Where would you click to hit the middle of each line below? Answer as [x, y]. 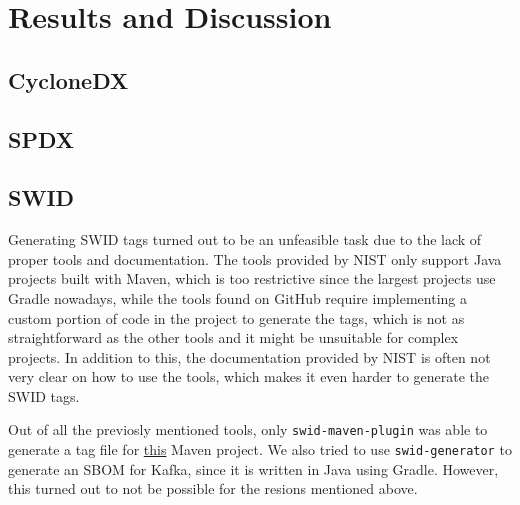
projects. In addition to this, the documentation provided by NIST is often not [249, 356]
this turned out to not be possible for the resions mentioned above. [213, 488]
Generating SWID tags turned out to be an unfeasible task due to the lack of [245, 239]
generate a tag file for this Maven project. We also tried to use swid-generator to [260, 449]
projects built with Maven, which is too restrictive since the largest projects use [252, 278]
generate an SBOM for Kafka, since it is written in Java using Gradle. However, [253, 468]
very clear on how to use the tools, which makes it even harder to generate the [249, 376]
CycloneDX [68, 79]
